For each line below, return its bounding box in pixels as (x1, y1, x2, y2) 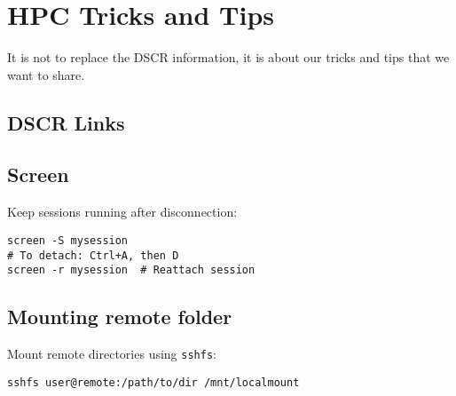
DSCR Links (7, 108, 125, 136)
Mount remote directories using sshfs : (7, 345, 216, 363)
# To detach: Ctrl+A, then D (7, 249, 179, 262)
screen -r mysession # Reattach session (7, 264, 256, 277)
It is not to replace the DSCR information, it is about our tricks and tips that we (7, 48, 450, 67)
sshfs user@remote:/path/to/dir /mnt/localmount (7, 376, 300, 389)
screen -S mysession (7, 234, 129, 247)
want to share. (7, 65, 85, 83)
